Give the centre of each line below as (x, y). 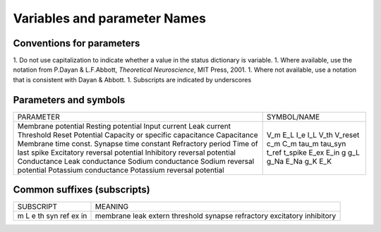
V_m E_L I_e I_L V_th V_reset (313, 135)
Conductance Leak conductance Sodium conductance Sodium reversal (136, 161)
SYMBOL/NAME (293, 117)
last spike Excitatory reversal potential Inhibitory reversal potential (127, 153)
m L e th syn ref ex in (52, 216)
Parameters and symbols (69, 99)
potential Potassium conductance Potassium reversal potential (121, 170)
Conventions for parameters (77, 43)
